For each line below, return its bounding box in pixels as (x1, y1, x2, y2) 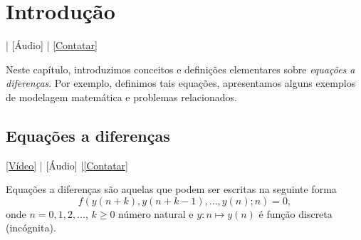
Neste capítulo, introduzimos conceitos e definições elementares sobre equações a (6, 61, 355, 76)
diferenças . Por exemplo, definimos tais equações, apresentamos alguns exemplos (6, 75, 356, 90)
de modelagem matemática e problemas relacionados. (6, 89, 237, 104)
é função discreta (258, 206, 333, 221)
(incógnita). (6, 220, 56, 235)
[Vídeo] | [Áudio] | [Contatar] (6, 157, 128, 172)
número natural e (118, 206, 194, 221)
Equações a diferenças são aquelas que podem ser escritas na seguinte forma (6, 182, 337, 197)
